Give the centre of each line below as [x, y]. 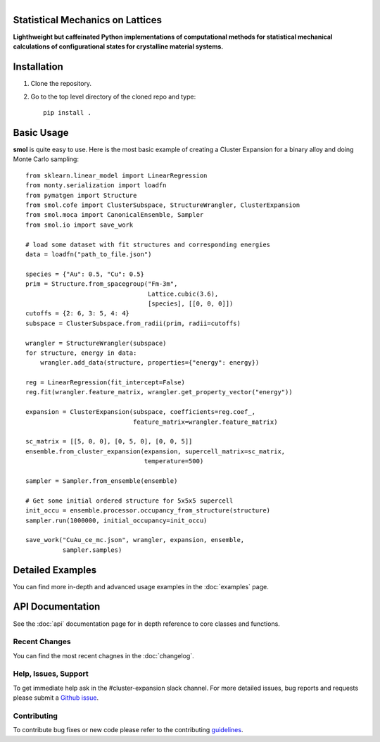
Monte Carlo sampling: [46, 159]
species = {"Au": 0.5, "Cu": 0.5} [85, 274]
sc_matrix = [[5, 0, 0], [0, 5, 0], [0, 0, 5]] [109, 441]
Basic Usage [41, 133]
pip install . [67, 113]
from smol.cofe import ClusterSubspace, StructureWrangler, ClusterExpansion [163, 205]
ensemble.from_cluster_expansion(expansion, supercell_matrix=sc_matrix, [156, 451]
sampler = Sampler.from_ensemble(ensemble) [102, 481]
